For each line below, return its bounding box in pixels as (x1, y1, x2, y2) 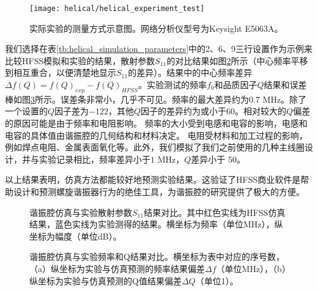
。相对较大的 (235, 105, 287, 117)
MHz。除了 (262, 92, 307, 105)
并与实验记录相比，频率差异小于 (21, 152, 150, 165)
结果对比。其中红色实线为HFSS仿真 (144, 205, 286, 218)
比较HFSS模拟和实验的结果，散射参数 (5, 54, 155, 67)
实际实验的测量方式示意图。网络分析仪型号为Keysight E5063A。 (29, 21, 283, 34)
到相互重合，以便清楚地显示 (5, 66, 116, 79)
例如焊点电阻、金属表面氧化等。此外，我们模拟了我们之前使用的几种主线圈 (5, 141, 305, 153)
